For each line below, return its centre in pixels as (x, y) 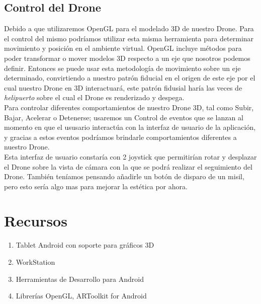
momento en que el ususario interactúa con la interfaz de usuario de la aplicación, (130, 127)
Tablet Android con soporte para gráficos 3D (85, 245)
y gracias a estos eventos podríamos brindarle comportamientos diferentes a (120, 137)
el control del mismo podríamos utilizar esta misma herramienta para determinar (129, 38)
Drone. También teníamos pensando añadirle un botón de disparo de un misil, (124, 176)
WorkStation (35, 262)
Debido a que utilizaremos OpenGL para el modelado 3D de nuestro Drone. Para (129, 28)
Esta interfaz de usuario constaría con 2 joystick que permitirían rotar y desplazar (130, 156)
